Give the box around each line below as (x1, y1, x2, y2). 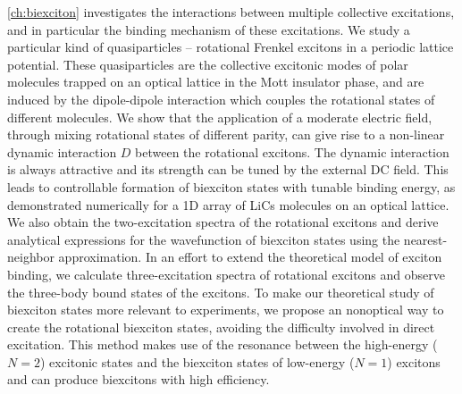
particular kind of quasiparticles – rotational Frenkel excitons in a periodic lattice (7, 38, 454, 56)
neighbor (7, 247, 55, 266)
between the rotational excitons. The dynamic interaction (135, 142, 449, 161)
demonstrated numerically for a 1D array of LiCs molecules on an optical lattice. (7, 195, 449, 214)
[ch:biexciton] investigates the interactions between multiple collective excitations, (7, 3, 455, 21)
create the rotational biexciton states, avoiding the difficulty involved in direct (7, 317, 435, 336)
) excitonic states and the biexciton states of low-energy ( (39, 352, 355, 371)
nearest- (403, 230, 448, 248)
